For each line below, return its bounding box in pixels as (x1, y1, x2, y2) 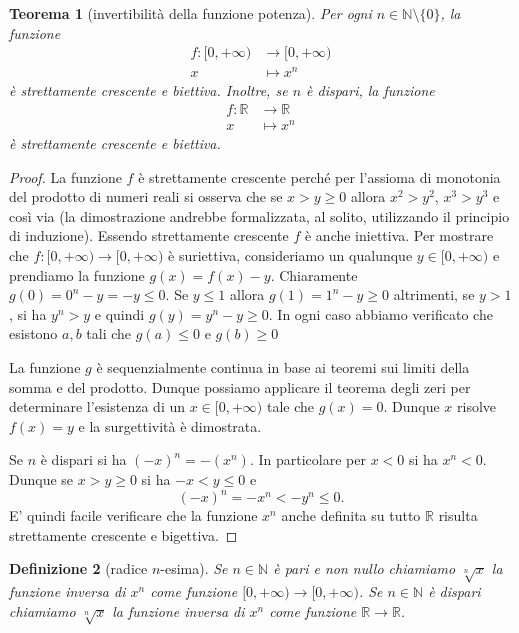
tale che (266, 396, 314, 417)
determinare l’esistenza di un (9, 396, 186, 417)
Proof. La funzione (9, 166, 122, 187)
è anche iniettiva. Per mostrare (304, 225, 494, 246)
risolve (457, 396, 497, 417)
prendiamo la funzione (9, 264, 145, 285)
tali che (86, 323, 132, 344)
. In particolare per (249, 449, 366, 470)
